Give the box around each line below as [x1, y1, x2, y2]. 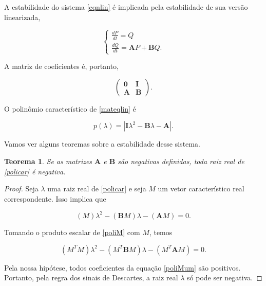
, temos [149, 226, 173, 237]
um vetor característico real [158, 183, 244, 194]
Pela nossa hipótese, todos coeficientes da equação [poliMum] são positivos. [4, 262, 241, 273]
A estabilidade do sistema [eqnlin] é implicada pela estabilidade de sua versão [4, 2, 248, 12]
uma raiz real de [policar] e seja [47, 183, 146, 194]
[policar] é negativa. [4, 166, 66, 176]
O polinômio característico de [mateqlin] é [4, 103, 136, 114]
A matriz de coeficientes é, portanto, [4, 61, 119, 71]
